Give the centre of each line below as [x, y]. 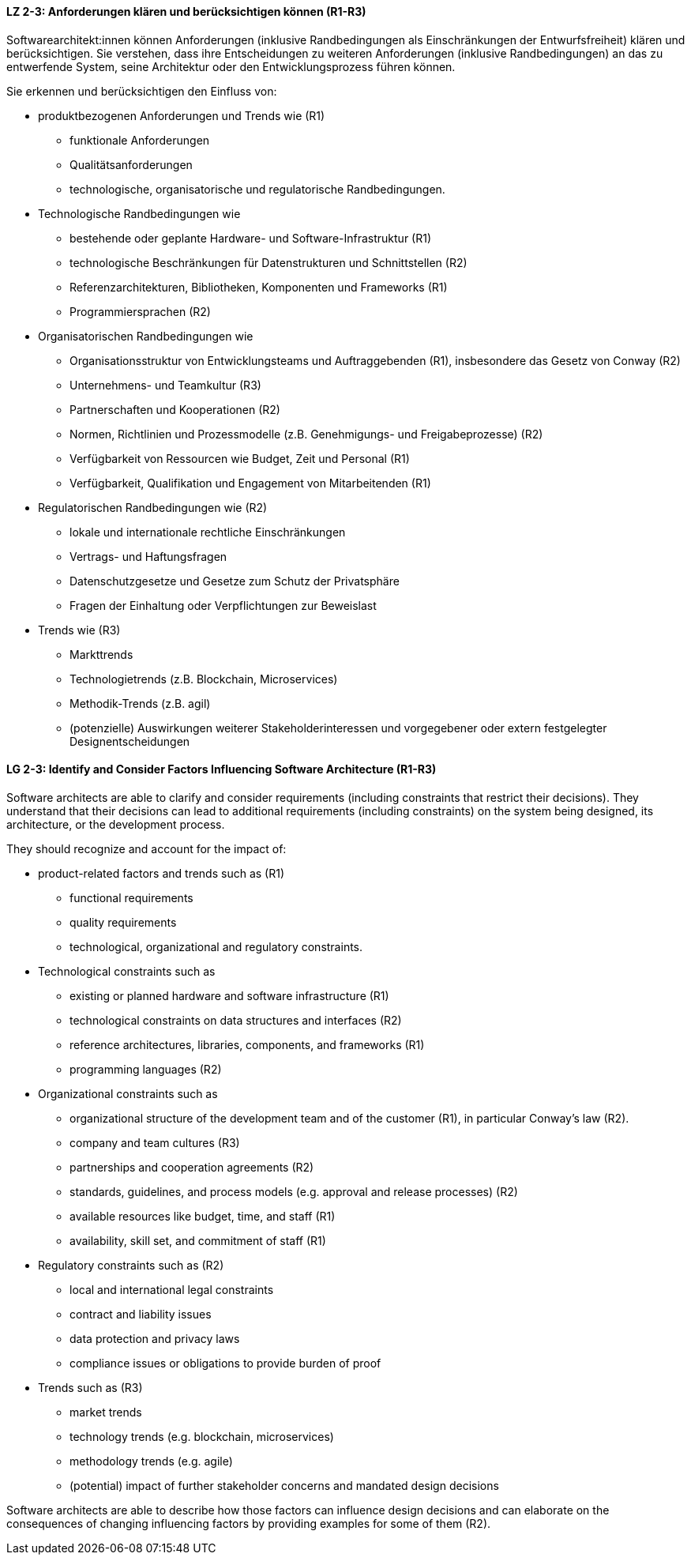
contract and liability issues [141, 1314]
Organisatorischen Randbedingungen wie [146, 336]
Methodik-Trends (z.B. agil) [140, 703]
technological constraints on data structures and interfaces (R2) [236, 1020]
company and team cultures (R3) [155, 1142]
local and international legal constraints [172, 1289]
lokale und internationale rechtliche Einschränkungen [208, 532]
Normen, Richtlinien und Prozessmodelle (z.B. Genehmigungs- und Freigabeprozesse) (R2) [306, 434]
